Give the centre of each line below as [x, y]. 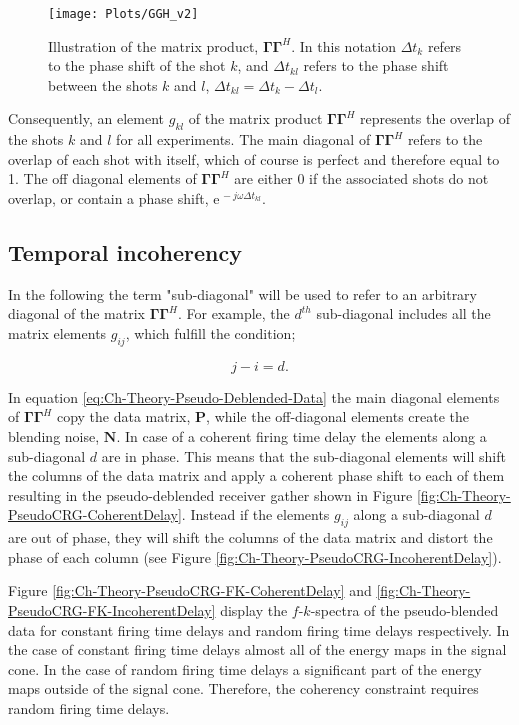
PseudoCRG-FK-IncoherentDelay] [112, 609]
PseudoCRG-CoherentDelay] [95, 514]
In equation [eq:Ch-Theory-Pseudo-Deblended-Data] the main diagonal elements [254, 396]
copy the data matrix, [123, 416]
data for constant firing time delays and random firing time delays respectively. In [259, 629]
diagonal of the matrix [76, 313]
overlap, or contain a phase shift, [108, 198]
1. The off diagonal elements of [102, 178]
